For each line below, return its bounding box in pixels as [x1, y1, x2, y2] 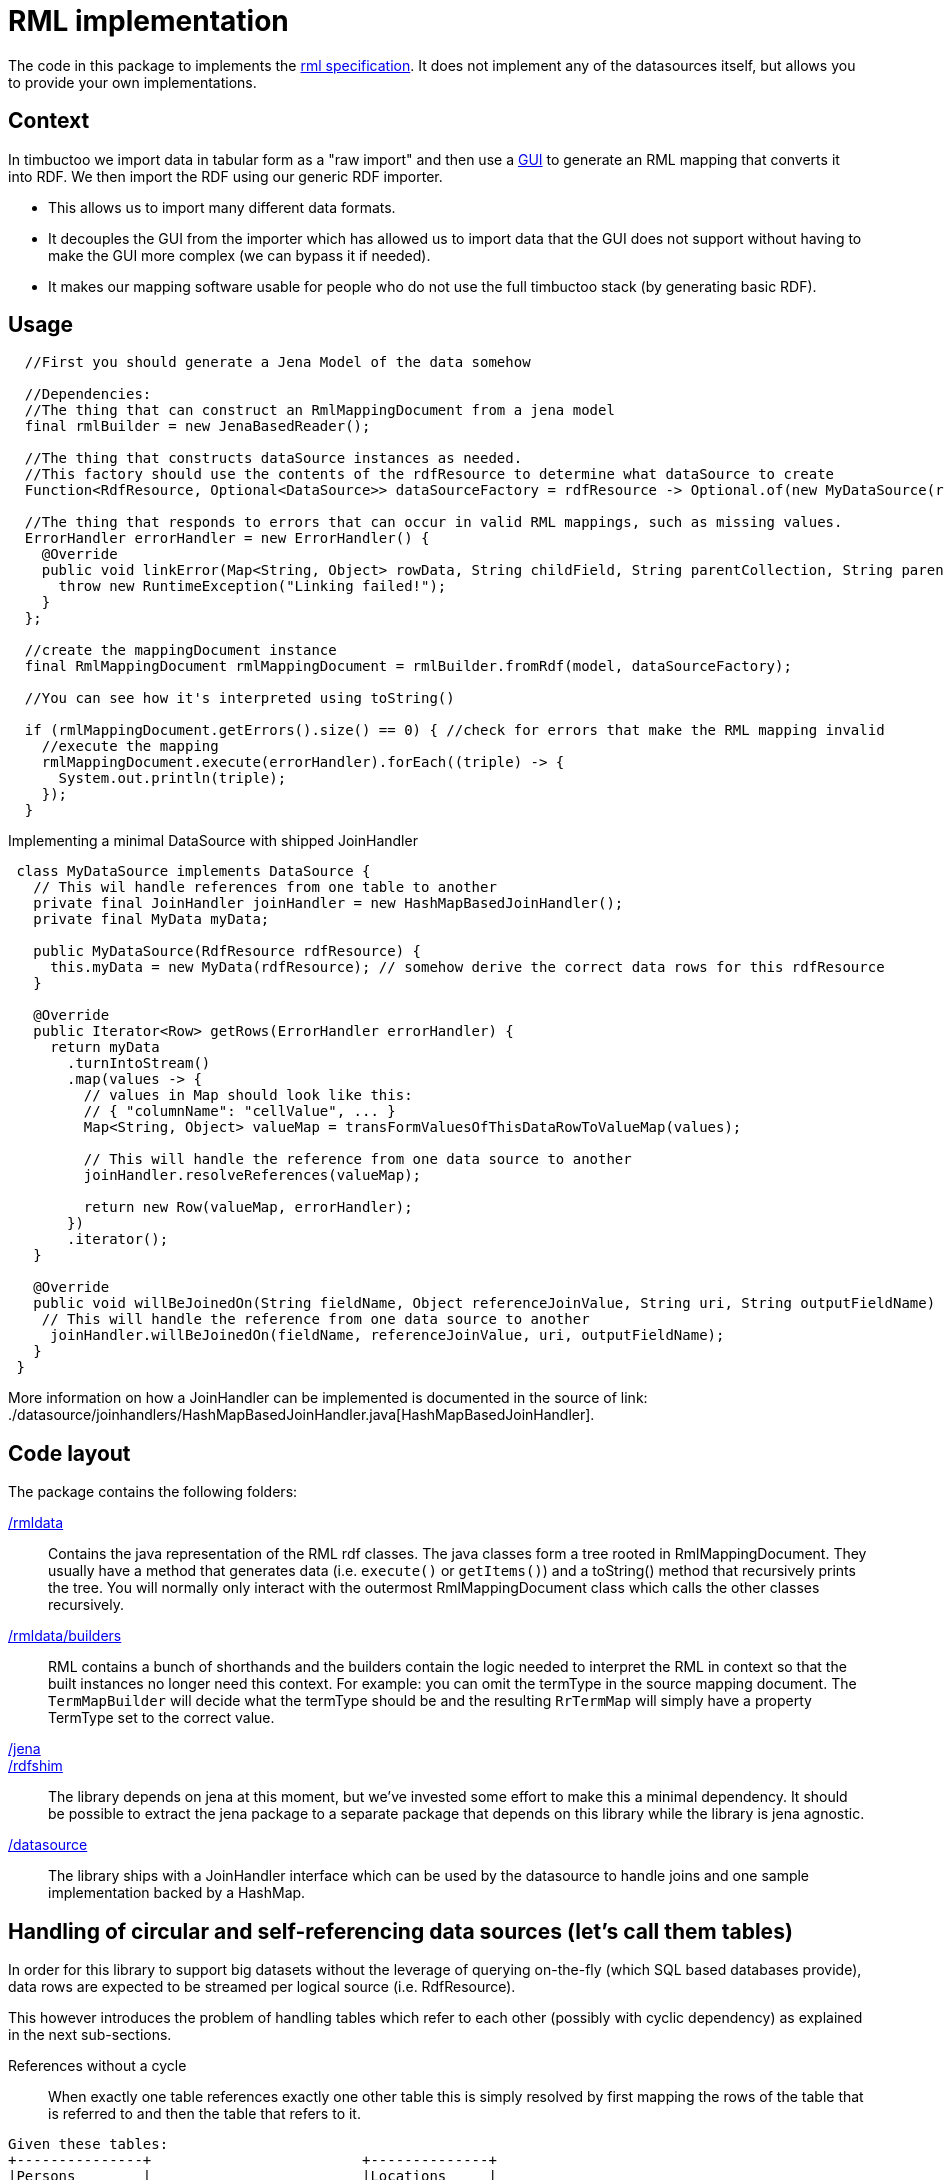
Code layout [8, 1440, 131, 1466]
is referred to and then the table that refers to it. [48, 2105, 361, 2123]
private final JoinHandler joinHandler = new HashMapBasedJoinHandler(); [33, 895, 624, 912]
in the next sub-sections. [8, 2026, 172, 2044]
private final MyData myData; [33, 911, 270, 928]
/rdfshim [8, 1757, 63, 1775]
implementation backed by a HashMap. [48, 1884, 306, 1902]
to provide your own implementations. [8, 73, 257, 91]
